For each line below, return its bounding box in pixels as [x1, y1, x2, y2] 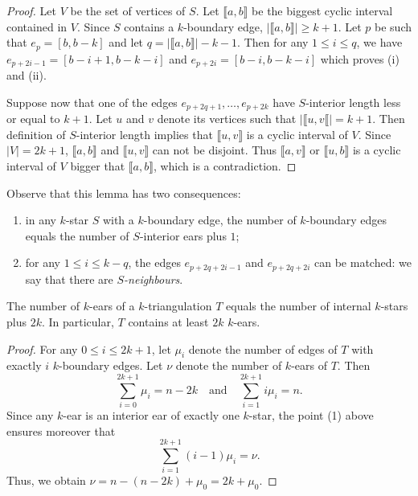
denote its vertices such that [157, 110, 297, 127]
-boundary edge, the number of [143, 211, 297, 228]
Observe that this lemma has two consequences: [6, 184, 241, 201]
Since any [6, 407, 54, 424]
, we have [356, 34, 403, 51]
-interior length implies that [76, 125, 213, 142]
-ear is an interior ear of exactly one [63, 407, 240, 424]
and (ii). [6, 67, 47, 84]
